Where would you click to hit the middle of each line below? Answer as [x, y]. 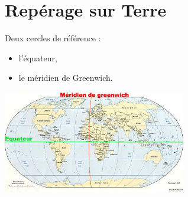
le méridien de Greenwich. [66, 78]
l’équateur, [38, 58]
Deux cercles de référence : [53, 38]
